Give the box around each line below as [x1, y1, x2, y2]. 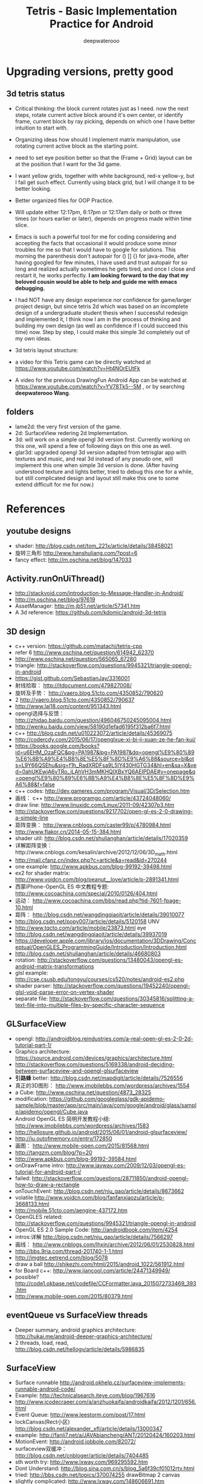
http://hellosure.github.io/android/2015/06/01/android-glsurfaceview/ [14, 1128, 187, 1135]
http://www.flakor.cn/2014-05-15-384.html [14, 828, 122, 836]
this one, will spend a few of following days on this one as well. [14, 442, 172, 449]
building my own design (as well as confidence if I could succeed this [14, 322, 188, 329]
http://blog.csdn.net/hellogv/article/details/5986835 [14, 1345, 145, 1353]
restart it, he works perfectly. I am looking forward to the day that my [14, 271, 189, 279]
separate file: [14, 994, 48, 1002]
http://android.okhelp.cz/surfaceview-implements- [59, 1379, 186, 1387]
